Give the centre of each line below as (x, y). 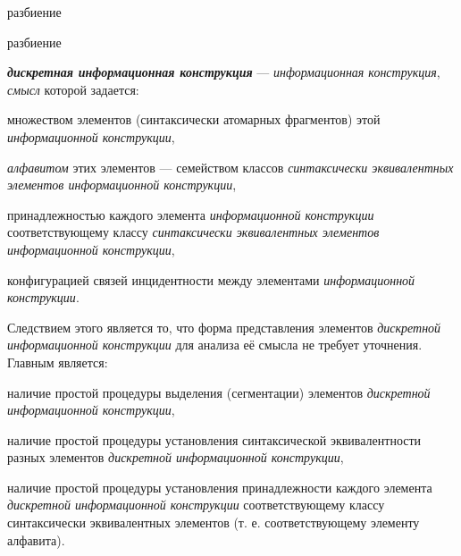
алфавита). (36, 539)
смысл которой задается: (73, 89)
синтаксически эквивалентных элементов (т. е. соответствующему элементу (214, 522)
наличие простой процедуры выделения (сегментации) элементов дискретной (219, 392)
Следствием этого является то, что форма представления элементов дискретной (224, 327)
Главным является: (58, 362)
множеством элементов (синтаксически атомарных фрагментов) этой (194, 119)
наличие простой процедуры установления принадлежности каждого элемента (220, 487)
